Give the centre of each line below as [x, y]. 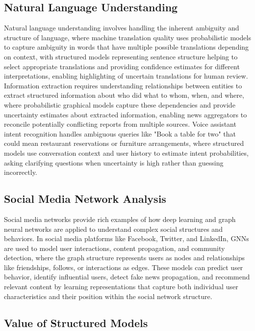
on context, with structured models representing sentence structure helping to [121, 56]
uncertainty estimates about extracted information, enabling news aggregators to [126, 114]
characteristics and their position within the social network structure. [108, 296]
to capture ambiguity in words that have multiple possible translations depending [127, 47]
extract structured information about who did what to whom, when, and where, [124, 95]
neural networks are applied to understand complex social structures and [113, 229]
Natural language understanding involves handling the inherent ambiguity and [122, 28]
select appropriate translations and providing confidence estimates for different [122, 66]
